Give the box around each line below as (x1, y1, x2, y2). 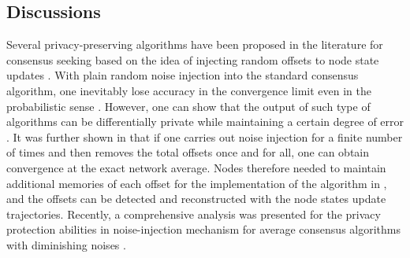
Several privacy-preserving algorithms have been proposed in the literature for (6, 36, 383, 53)
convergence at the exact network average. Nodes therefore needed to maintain (6, 159, 386, 175)
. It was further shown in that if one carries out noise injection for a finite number (6, 128, 403, 145)
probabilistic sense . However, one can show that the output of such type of (6, 98, 371, 114)
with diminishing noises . (6, 236, 126, 252)
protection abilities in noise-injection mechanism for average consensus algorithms (6, 221, 401, 238)
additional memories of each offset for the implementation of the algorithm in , (6, 175, 387, 191)
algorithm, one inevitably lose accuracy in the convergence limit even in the (6, 82, 371, 98)
